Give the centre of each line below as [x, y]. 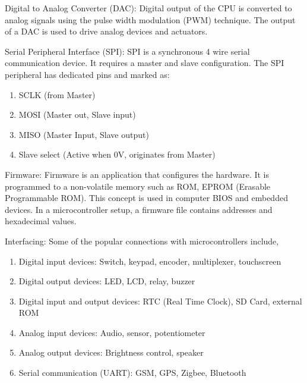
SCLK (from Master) [57, 94]
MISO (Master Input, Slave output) [84, 134]
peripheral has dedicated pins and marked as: [87, 74]
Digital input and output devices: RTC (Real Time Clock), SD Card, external [160, 301]
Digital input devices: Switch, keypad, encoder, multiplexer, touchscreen [150, 261]
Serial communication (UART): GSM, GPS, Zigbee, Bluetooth [132, 373]
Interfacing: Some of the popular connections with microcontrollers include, [142, 241]
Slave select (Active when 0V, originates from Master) [117, 154]
